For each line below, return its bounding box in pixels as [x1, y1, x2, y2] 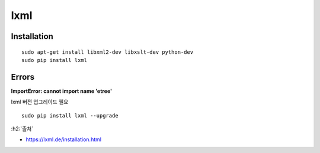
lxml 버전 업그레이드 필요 [11, 98, 69, 106]
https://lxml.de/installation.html [25, 136, 102, 143]
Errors [11, 71, 35, 82]
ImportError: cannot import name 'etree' [11, 87, 113, 95]
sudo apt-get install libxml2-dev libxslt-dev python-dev [21, 48, 194, 56]
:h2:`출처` [11, 125, 34, 132]
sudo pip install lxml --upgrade [21, 112, 119, 119]
